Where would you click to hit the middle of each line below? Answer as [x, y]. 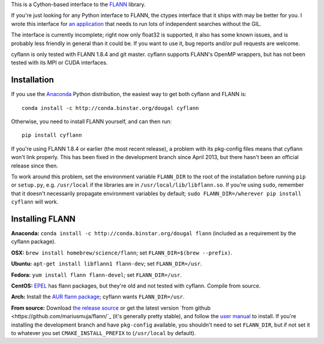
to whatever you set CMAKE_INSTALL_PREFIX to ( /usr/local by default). [103, 333]
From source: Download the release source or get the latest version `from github [111, 308]
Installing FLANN [43, 219]
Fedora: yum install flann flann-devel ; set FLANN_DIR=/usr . [97, 275]
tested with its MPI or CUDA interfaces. [59, 62]
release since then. [34, 166]
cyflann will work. [35, 202]
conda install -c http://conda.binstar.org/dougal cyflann [110, 108]
